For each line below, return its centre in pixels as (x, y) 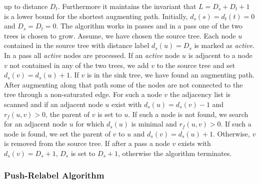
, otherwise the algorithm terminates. (175, 153)
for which (90, 124)
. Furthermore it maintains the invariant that (127, 6)
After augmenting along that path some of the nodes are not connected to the (123, 84)
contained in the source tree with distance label (77, 45)
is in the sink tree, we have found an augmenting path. (170, 75)
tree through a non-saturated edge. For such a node (83, 94)
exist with (127, 104)
